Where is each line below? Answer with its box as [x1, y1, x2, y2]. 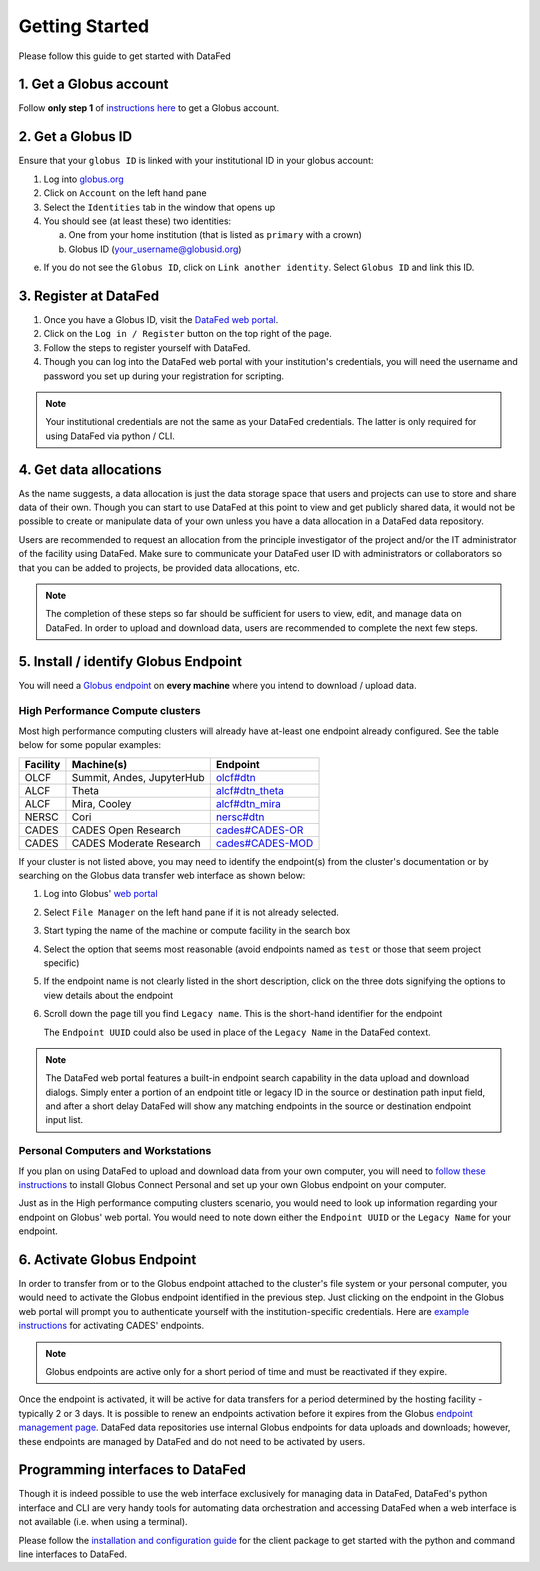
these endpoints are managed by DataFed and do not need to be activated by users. [18, 1435, 365, 1447]
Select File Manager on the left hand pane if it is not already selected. [43, 906, 340, 918]
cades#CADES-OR [215, 823, 304, 837]
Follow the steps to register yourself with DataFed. [43, 341, 251, 354]
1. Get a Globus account [18, 76, 169, 93]
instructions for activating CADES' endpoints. [18, 1320, 205, 1332]
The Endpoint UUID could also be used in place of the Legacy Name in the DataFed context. [43, 1026, 432, 1038]
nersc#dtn [215, 810, 265, 824]
